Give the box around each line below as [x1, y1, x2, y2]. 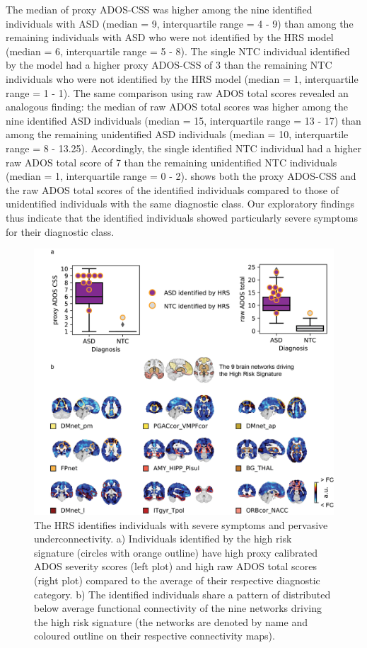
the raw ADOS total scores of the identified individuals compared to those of [6, 182, 339, 197]
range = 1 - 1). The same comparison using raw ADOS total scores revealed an [6, 85, 349, 100]
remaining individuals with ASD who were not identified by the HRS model [6, 30, 334, 45]
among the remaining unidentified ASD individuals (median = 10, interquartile [6, 127, 349, 142]
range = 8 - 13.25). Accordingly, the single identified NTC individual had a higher [6, 140, 362, 155]
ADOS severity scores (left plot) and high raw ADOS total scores [34, 559, 317, 574]
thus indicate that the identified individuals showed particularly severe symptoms [6, 210, 358, 224]
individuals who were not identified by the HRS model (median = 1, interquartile [6, 71, 359, 86]
